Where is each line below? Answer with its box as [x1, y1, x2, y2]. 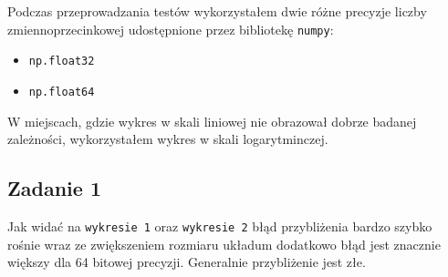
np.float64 [28, 85, 95, 98]
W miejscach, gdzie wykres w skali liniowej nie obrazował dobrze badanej [7, 111, 417, 130]
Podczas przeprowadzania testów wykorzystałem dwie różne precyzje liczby [7, 2, 427, 20]
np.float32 [28, 55, 95, 68]
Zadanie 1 [7, 174, 101, 202]
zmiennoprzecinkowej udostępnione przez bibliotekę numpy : [7, 19, 334, 38]
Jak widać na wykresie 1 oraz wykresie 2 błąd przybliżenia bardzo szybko [7, 216, 432, 235]
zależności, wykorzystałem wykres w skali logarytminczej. [7, 129, 328, 149]
